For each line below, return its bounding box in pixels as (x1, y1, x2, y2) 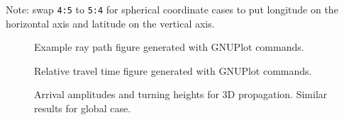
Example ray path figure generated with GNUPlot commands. (34, 40, 304, 54)
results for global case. (34, 101, 131, 116)
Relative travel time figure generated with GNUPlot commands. (34, 63, 312, 78)
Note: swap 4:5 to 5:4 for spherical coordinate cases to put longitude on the (6, 2, 338, 16)
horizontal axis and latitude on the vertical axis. (6, 16, 215, 30)
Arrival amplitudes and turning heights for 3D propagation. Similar (34, 87, 328, 102)
